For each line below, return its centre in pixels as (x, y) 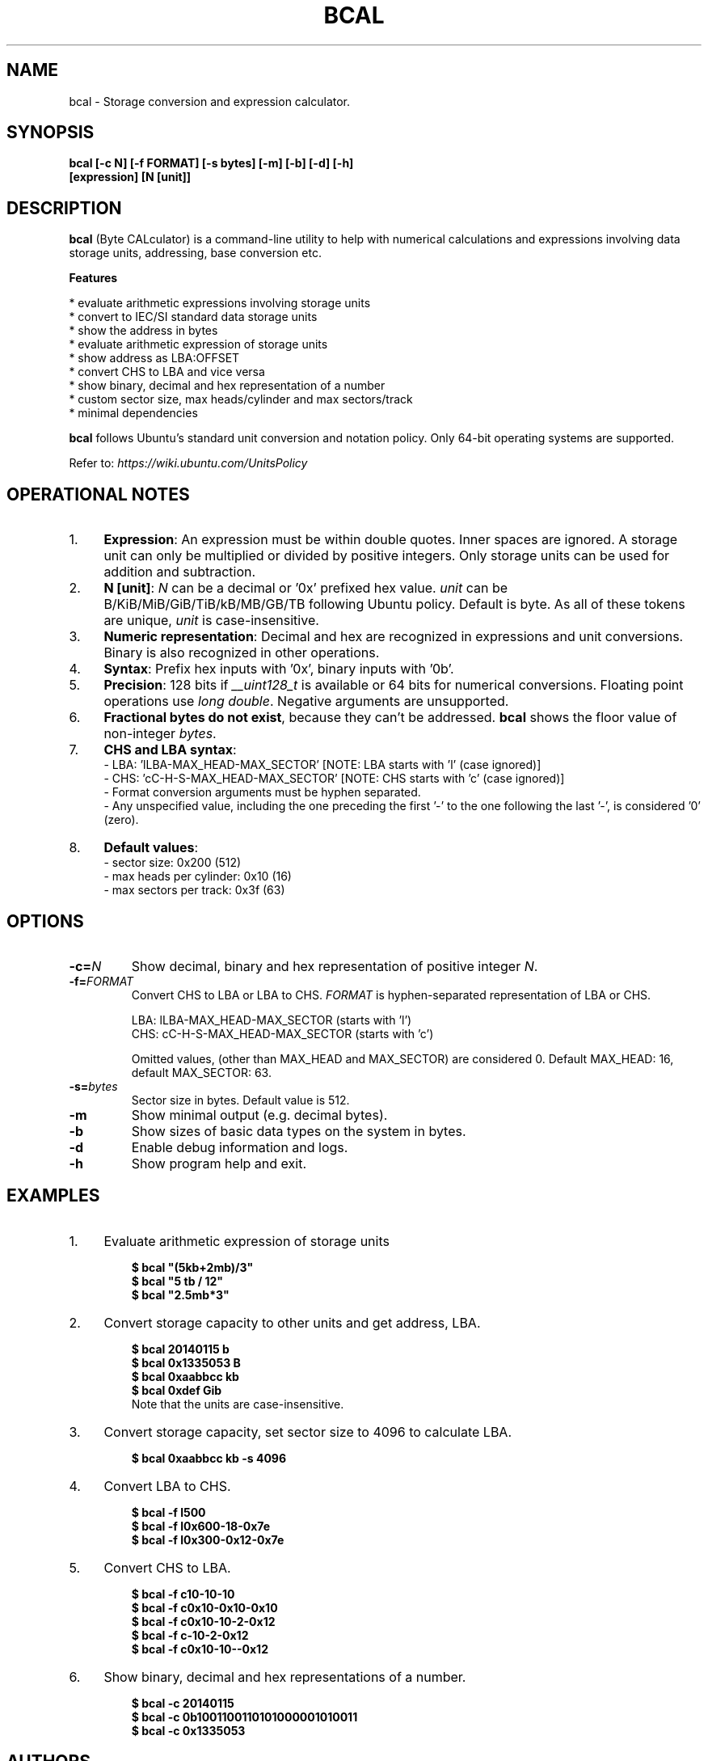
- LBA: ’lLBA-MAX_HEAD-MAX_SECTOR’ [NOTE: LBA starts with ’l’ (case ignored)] (322, 765)
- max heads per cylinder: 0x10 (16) (198, 876)
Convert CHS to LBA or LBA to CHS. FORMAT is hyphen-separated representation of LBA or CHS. (391, 995)
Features (93, 278)
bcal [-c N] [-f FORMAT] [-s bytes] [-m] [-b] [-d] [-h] (211, 163)
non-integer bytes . (160, 734)
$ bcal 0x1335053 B (186, 1362)
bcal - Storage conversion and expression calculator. (210, 101)
